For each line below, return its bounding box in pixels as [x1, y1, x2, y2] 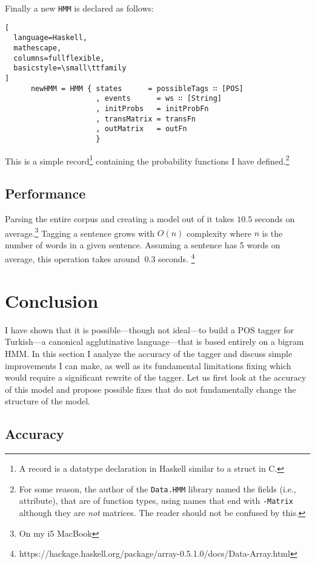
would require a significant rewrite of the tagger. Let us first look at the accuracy [5, 371, 307, 384]
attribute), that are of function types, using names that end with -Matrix [19, 494, 293, 507]
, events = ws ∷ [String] [96, 94, 222, 103]
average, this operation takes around [5, 253, 140, 265]
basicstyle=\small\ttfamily [13, 64, 127, 73]
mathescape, [13, 43, 62, 52]
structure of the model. [5, 395, 90, 407]
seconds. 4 [158, 251, 195, 265]
